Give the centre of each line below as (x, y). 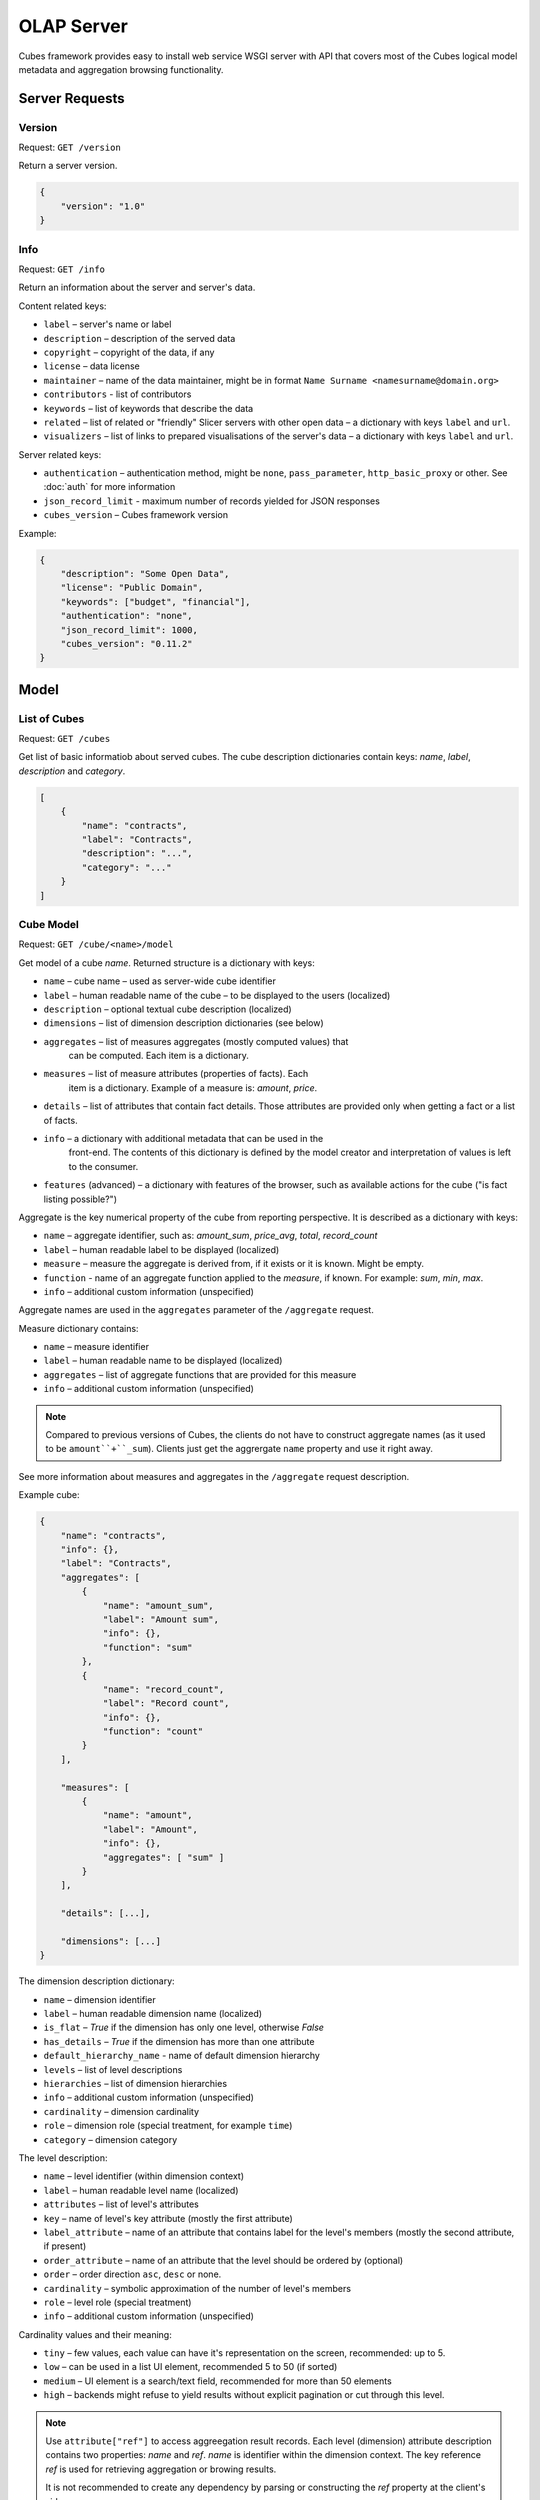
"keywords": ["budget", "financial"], (155, 601)
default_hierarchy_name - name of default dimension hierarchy (181, 2056)
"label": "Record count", (166, 1703)
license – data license (91, 366)
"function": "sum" (148, 1647)
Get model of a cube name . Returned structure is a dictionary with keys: (166, 962)
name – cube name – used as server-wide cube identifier (160, 981)
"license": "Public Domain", (132, 588)
